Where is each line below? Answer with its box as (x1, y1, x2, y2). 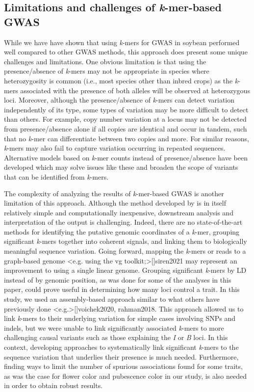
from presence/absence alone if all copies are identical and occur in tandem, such (4, 123, 247, 133)
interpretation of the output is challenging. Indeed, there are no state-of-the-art (4, 217, 243, 227)
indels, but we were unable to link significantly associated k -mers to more (4, 322, 224, 333)
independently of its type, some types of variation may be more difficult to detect (4, 104, 249, 114)
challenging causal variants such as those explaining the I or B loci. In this (4, 332, 228, 342)
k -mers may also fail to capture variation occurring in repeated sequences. (4, 143, 226, 153)
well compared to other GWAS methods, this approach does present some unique (4, 47, 248, 57)
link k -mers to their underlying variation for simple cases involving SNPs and (4, 313, 235, 323)
